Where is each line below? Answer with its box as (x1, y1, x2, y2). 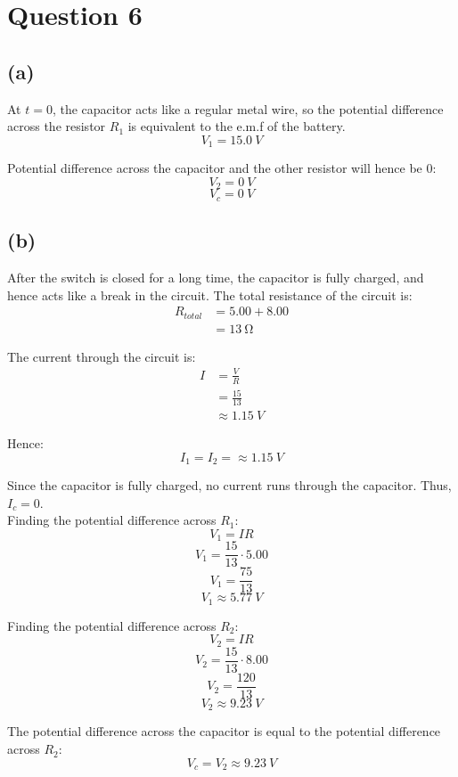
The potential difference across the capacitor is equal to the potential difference (7, 722, 441, 740)
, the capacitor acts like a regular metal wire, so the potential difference (52, 99, 444, 118)
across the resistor (7, 117, 106, 135)
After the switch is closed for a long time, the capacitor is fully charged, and (7, 267, 424, 286)
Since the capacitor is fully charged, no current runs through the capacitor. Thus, (7, 476, 452, 495)
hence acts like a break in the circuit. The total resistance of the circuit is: (7, 285, 413, 304)
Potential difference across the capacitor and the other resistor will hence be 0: (7, 159, 437, 177)
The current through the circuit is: (7, 347, 196, 365)
